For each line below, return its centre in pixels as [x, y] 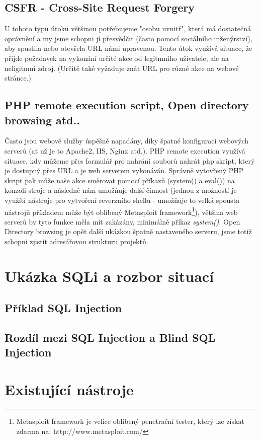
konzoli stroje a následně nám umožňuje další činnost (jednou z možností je [121, 190]
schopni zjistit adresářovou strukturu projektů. [76, 241]
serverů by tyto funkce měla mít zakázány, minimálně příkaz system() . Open [122, 221]
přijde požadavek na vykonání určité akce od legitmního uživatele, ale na [117, 58]
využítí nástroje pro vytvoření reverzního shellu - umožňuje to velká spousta [122, 200]
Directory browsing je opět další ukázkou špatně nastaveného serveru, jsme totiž [128, 231]
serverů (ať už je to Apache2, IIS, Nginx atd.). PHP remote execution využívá [125, 150]
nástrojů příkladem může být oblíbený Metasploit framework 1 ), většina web [121, 211]
